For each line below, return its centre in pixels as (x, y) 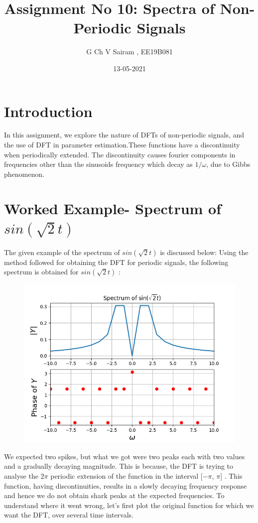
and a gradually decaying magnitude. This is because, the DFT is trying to (119, 466)
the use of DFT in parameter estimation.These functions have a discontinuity (122, 145)
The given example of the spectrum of (62, 252)
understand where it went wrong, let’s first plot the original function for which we (129, 505)
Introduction (48, 111)
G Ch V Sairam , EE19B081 (129, 52)
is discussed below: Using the (204, 252)
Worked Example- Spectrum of (113, 208)
